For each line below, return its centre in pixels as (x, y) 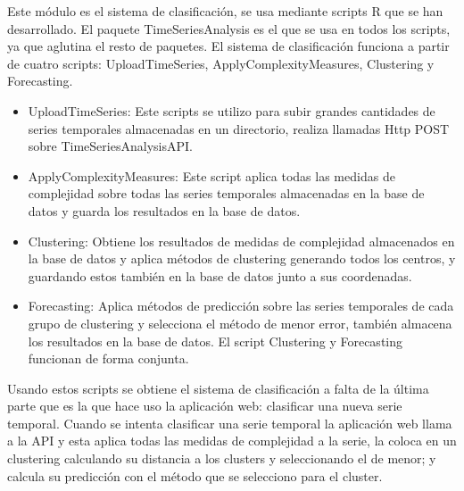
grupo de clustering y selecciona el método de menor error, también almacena (240, 323)
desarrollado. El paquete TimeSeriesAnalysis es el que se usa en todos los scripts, (229, 28)
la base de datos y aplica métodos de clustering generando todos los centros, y (242, 258)
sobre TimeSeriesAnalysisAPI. (110, 146)
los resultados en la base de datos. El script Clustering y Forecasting (215, 341)
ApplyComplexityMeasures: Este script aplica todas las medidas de (211, 175)
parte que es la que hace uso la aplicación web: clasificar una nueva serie (205, 406)
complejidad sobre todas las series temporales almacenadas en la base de (226, 193)
